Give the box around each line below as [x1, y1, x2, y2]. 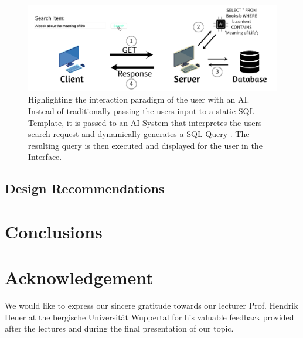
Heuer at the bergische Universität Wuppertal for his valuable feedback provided [5, 310, 294, 323]
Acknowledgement [5, 265, 154, 289]
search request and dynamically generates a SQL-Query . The [28, 128, 250, 140]
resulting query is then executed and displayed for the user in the [28, 139, 263, 151]
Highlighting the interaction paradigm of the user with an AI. [28, 93, 250, 105]
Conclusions [5, 219, 103, 243]
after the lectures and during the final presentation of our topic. [5, 322, 234, 334]
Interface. [28, 151, 62, 163]
